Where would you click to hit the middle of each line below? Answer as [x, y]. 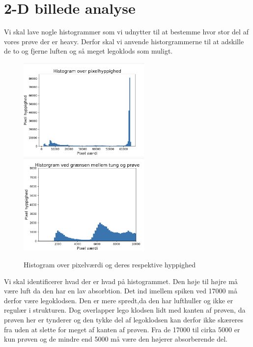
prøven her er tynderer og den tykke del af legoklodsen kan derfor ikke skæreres [124, 319]
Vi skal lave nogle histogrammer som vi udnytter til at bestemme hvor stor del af [126, 32]
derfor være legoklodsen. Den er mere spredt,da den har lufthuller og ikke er [119, 300]
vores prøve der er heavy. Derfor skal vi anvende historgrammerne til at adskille [124, 41]
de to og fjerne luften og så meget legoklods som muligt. [88, 51]
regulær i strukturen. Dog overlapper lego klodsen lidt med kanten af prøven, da [125, 310]
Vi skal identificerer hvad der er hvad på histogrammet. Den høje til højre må [121, 281]
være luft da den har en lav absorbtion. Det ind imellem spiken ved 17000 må [121, 291]
